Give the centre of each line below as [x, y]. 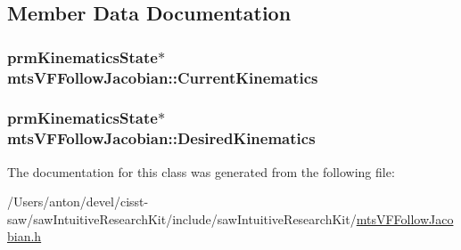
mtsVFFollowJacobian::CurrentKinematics [163, 77]
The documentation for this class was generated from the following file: [201, 171]
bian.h [25, 236]
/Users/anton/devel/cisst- [78, 202]
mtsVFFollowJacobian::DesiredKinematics [161, 138]
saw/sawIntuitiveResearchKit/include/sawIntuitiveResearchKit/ [182, 218]
